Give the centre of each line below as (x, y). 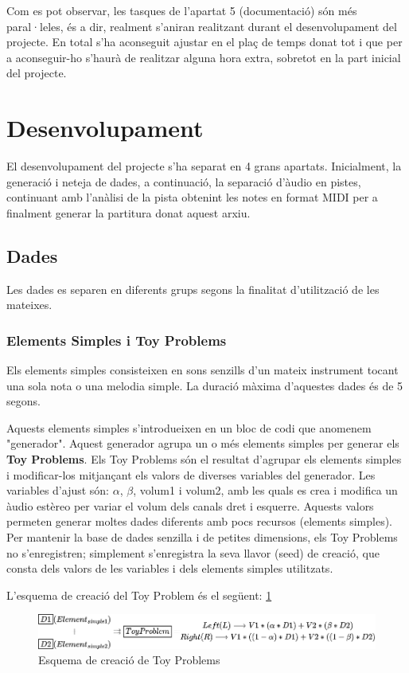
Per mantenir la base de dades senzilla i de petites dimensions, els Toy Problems (202, 537)
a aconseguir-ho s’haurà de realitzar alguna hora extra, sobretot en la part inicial (204, 57)
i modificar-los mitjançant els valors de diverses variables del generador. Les (191, 474)
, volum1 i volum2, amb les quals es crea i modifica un (265, 490)
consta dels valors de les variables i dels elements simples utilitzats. (170, 568)
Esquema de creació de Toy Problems (129, 660)
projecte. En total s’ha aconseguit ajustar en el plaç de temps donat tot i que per (204, 42)
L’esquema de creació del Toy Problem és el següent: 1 (139, 595)
